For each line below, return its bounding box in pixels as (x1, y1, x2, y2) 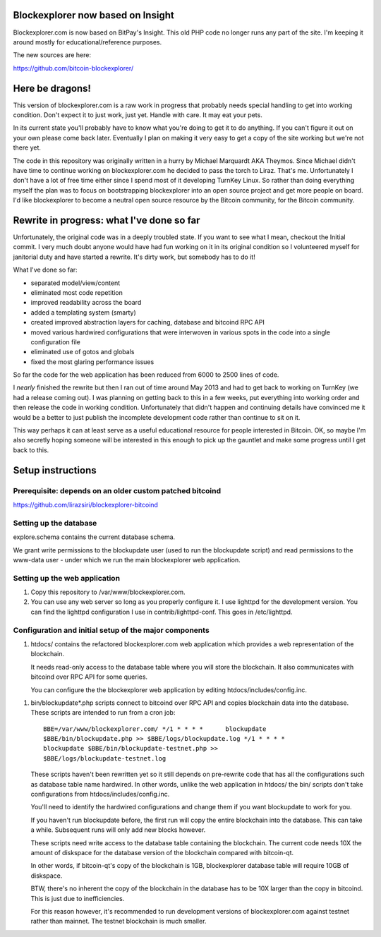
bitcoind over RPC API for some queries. (30, 672, 148, 681)
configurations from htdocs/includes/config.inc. (30, 790, 170, 799)
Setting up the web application (13, 573, 120, 583)
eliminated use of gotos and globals (30, 348, 135, 356)
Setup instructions (13, 464, 97, 476)
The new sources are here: (13, 51, 92, 59)
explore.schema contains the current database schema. (13, 533, 176, 541)
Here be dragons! (13, 82, 92, 95)
